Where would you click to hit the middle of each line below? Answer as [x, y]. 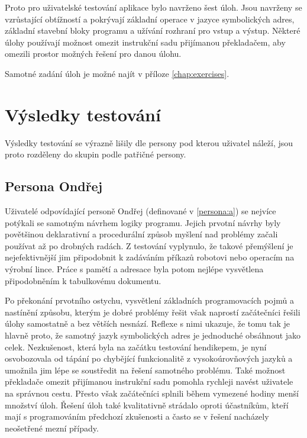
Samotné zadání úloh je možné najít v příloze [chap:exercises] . [117, 73]
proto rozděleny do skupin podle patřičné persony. [96, 154]
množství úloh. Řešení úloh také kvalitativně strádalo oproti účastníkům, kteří [147, 405]
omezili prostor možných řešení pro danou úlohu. [93, 54]
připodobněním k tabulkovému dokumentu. [83, 280]
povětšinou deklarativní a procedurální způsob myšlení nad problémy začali [141, 234]
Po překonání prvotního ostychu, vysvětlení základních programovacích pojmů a [149, 300]
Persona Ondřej [54, 186]
